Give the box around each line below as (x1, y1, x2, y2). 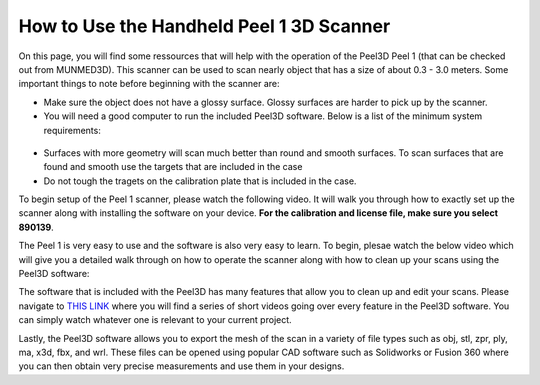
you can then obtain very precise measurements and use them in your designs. (18, 360, 345, 372)
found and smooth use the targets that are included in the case (43, 161, 303, 173)
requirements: (43, 124, 102, 136)
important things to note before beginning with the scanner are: (18, 78, 280, 90)
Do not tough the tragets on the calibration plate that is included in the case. (43, 175, 357, 187)
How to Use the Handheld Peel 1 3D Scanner (18, 15, 391, 37)
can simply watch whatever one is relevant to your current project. (18, 314, 292, 326)
